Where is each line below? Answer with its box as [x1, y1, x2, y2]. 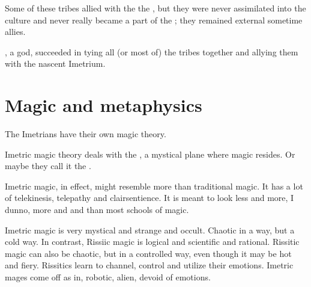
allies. [5, 25, 26, 38]
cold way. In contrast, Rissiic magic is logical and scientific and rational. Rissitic [5, 235, 300, 248]
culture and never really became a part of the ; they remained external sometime [5, 13, 303, 26]
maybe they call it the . [5, 159, 91, 172]
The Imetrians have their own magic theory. [5, 128, 166, 140]
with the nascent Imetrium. [5, 57, 106, 70]
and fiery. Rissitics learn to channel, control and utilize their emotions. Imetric [5, 259, 294, 271]
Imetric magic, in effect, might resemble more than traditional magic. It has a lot [5, 179, 303, 192]
